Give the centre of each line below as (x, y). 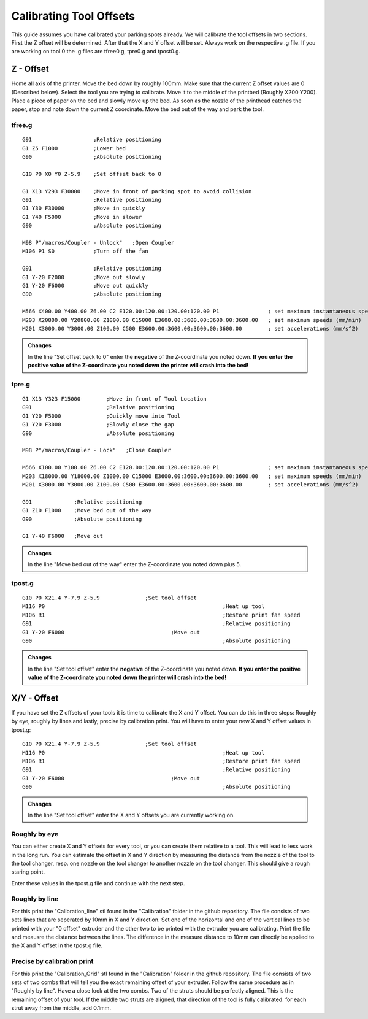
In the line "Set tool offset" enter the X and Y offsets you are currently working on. (132, 815)
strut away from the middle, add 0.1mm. (61, 1008)
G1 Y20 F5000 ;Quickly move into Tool (102, 416)
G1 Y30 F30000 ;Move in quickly (84, 208)
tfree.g (22, 125)
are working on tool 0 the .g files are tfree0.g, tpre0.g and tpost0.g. (96, 52)
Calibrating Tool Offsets (73, 16)
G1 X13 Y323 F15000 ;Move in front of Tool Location (114, 399)
